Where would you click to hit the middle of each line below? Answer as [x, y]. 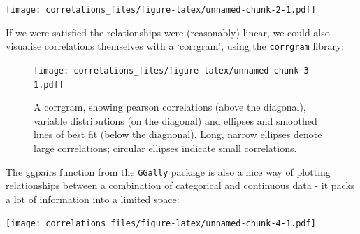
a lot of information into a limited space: [93, 199]
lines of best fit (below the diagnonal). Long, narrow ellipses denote [178, 134]
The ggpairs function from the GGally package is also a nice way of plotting [168, 171]
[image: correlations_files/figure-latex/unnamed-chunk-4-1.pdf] [161, 224]
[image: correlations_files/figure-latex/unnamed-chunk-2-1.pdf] [161, 10]
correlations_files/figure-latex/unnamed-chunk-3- [194, 70]
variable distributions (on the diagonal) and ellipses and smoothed [175, 120]
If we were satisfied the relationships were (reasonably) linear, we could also [168, 32]
